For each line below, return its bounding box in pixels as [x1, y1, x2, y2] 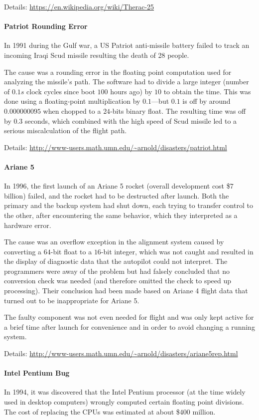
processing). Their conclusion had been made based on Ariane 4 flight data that [4, 285, 248, 296]
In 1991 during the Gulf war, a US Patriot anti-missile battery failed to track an [4, 40, 250, 50]
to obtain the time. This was [163, 86, 251, 96]
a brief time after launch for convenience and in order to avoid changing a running [4, 321, 255, 332]
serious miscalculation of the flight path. [4, 125, 127, 136]
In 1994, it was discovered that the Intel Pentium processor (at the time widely [4, 387, 246, 397]
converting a [4, 246, 42, 256]
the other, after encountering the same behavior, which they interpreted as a [4, 210, 238, 220]
